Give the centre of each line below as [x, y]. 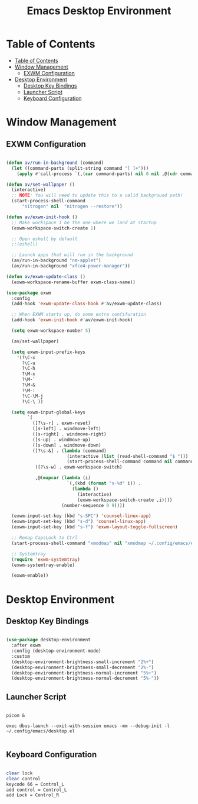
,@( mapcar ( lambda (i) [63, 478]
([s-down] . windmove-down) [67, 445]
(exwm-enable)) [30, 576]
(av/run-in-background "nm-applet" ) [56, 261]
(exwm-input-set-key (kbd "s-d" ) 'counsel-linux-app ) [79, 522]
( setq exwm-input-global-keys [48, 412]
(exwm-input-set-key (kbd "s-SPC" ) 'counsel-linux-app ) [81, 516]
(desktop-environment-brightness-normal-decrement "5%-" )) [85, 679]
